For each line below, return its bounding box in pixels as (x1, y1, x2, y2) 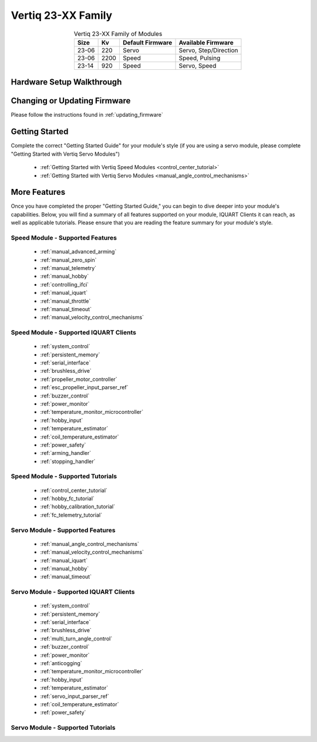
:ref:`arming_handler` (40, 450, 92, 457)
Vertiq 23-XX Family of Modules (73, 29, 163, 38)
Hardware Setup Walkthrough (11, 77, 122, 87)
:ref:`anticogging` (40, 660, 82, 667)
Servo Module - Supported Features (11, 526, 116, 534)
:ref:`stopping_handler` (40, 458, 96, 465)
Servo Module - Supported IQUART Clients (11, 588, 135, 596)
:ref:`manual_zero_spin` (40, 256, 97, 264)
